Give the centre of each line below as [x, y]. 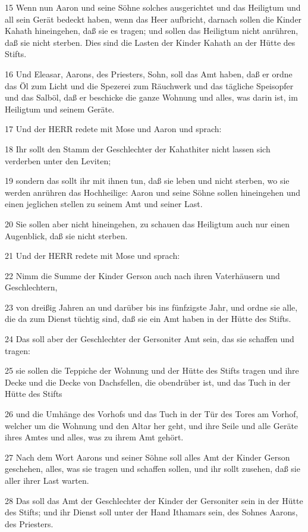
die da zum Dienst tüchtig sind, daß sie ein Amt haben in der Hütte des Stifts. [148, 319]
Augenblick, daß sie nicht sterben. [66, 235]
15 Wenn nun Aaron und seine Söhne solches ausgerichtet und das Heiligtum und [153, 7]
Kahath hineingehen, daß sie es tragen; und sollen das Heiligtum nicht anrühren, [152, 31]
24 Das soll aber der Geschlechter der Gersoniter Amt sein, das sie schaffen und [150, 339]
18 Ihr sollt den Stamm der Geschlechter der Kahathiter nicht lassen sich [138, 148]
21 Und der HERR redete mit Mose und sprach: [92, 256]
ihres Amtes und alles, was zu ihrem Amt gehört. [94, 437]
